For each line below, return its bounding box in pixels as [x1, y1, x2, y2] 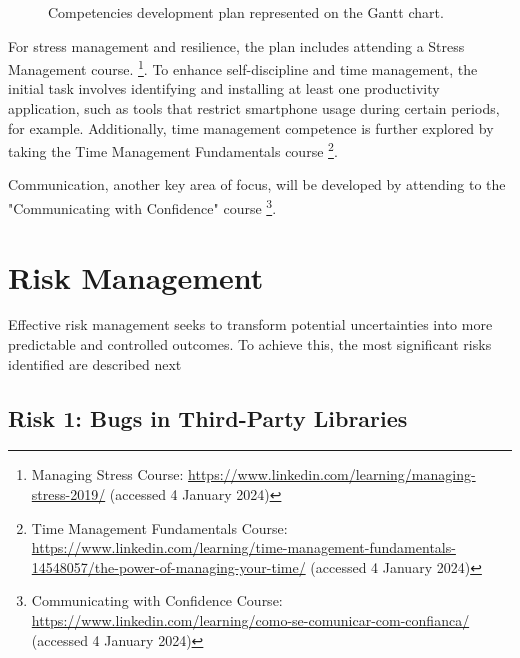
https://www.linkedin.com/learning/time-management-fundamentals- [31, 537, 456, 558]
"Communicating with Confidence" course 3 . [8, 195, 277, 218]
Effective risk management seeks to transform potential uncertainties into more [8, 314, 493, 335]
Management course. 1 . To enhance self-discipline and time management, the [8, 56, 478, 79]
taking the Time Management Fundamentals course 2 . [8, 138, 338, 161]
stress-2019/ [31, 484, 106, 505]
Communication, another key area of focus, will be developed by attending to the [8, 174, 506, 195]
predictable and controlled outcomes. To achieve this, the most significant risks [8, 334, 492, 355]
